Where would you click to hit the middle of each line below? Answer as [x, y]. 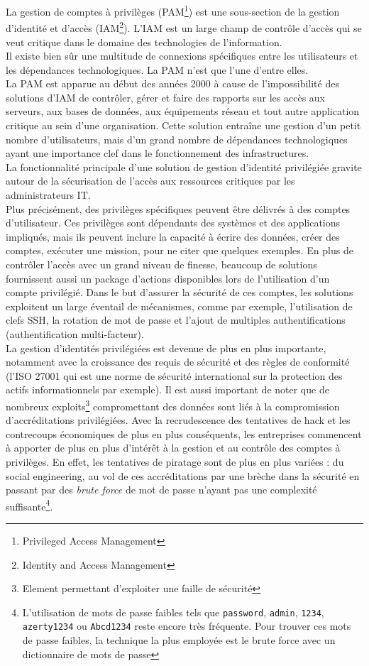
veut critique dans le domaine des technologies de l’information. [144, 42]
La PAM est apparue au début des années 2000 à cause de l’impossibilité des [172, 83]
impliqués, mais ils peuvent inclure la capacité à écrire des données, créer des [173, 236]
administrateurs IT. [48, 195]
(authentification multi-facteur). [75, 333]
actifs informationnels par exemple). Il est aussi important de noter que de [167, 389]
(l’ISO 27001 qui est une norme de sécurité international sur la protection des [174, 375]
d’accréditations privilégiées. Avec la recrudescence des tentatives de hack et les [178, 420]
